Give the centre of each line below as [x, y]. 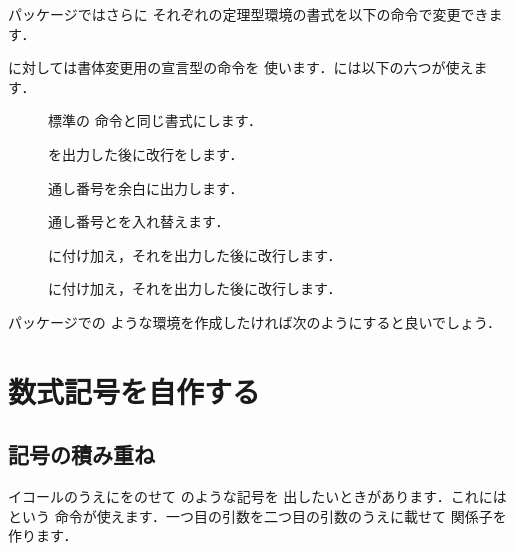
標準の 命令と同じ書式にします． [155, 120]
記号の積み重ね [81, 454]
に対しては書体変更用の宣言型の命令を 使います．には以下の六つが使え [241, 67]
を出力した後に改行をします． [146, 153]
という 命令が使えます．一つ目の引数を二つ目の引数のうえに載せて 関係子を [257, 515]
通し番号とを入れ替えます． [139, 221]
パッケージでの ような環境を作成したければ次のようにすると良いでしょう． [254, 321]
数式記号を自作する [134, 390]
